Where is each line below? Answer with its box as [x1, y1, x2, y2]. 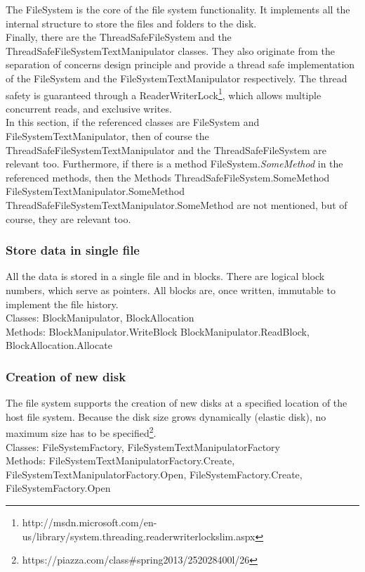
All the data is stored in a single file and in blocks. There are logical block [6, 269, 325, 284]
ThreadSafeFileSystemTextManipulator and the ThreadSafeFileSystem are [6, 142, 326, 157]
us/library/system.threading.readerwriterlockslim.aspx [22, 528, 255, 543]
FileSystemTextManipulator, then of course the [6, 129, 209, 143]
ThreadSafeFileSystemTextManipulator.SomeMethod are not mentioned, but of [6, 197, 347, 212]
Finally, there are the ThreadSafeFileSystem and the [6, 30, 232, 44]
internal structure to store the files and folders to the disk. [6, 15, 257, 30]
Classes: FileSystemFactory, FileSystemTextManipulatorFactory [6, 439, 280, 454]
